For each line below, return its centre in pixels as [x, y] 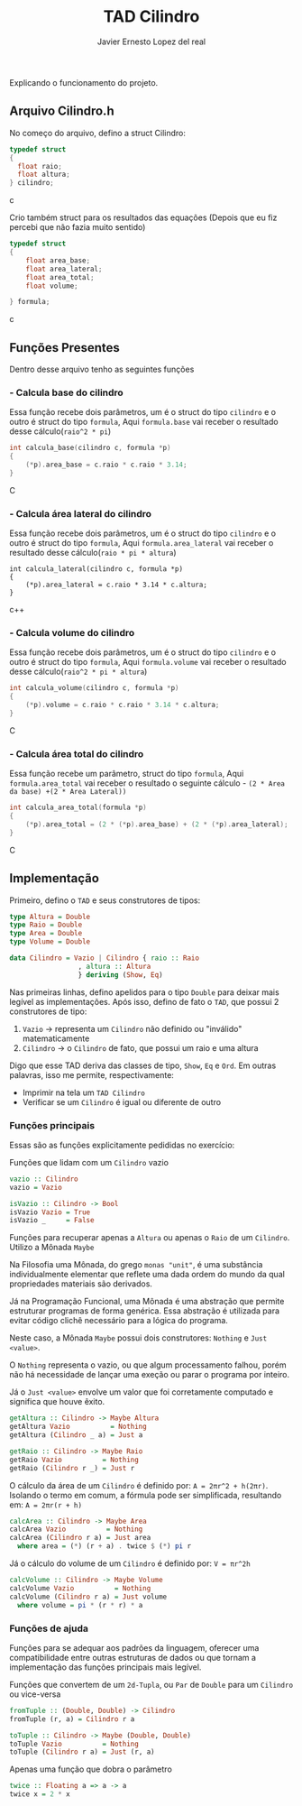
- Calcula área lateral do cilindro [80, 513]
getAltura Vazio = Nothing [78, 1427]
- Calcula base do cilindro [66, 392]
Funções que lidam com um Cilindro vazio [89, 1162]
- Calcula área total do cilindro [77, 753]
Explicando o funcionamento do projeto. [84, 82]
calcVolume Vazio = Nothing [80, 1588]
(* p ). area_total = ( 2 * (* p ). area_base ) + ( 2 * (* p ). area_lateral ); [157, 825]
